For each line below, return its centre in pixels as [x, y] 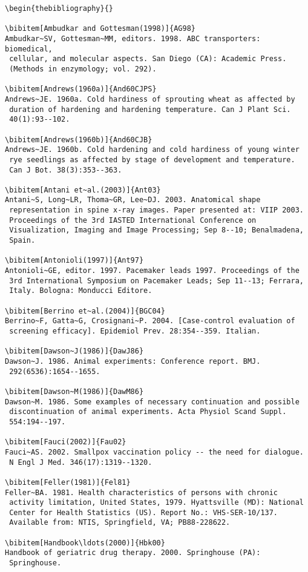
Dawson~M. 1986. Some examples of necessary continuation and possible [152, 402]
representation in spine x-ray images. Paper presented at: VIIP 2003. [156, 210]
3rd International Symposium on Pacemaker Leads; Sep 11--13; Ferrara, [156, 281]
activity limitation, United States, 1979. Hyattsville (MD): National [156, 503]
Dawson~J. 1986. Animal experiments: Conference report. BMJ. [133, 361]
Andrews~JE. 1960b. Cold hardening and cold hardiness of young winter [152, 150]
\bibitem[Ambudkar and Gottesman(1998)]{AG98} [100, 29]
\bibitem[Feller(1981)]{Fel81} [68, 482]
